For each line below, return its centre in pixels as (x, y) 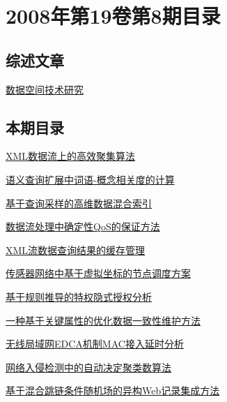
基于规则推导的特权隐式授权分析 (79, 296)
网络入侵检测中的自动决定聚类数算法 (88, 367)
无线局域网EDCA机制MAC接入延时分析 (95, 344)
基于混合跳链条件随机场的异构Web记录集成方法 (113, 390)
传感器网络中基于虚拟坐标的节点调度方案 (98, 273)
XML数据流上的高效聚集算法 (71, 156)
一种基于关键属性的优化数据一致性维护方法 (103, 320)
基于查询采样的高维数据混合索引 (79, 203)
